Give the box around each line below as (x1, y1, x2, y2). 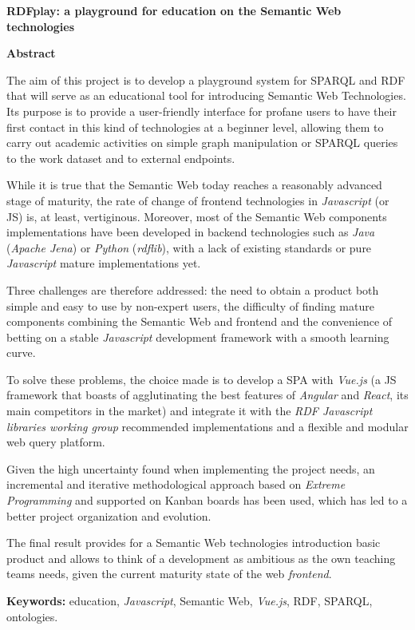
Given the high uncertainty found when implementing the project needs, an (6, 460, 375, 477)
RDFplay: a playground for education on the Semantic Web (6, 2, 342, 18)
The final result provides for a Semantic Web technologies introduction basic (6, 534, 381, 551)
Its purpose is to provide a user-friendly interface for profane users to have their (6, 102, 397, 119)
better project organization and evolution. (6, 507, 211, 524)
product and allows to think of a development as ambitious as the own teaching (6, 549, 396, 566)
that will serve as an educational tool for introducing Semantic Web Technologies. (6, 87, 406, 104)
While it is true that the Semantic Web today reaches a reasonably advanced (6, 176, 382, 193)
